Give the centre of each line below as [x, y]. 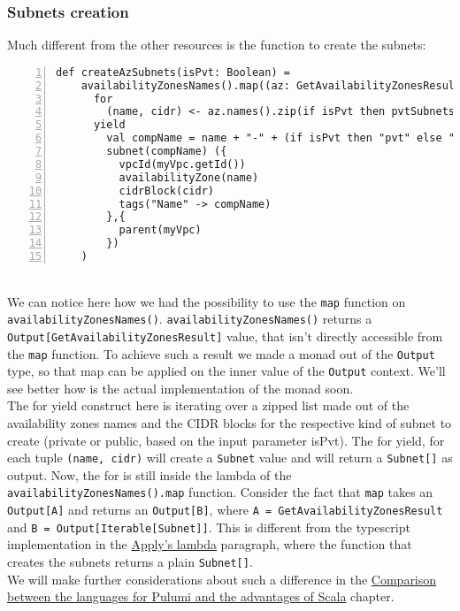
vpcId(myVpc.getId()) [182, 164]
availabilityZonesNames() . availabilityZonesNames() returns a [190, 319]
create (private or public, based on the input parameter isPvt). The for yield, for [226, 440]
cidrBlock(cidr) [166, 191]
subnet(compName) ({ [167, 152]
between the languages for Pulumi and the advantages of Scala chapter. [201, 596]
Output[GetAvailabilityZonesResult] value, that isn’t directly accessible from [225, 336]
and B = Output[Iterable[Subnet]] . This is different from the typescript [209, 527]
